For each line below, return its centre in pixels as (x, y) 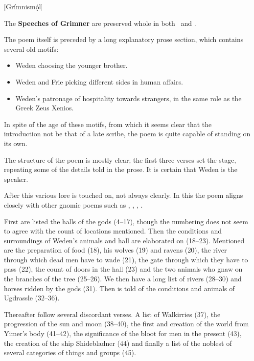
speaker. (16, 179)
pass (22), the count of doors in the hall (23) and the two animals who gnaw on (123, 269)
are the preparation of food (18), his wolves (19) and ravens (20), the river (115, 250)
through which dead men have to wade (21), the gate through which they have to (126, 259)
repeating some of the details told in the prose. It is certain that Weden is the (121, 169)
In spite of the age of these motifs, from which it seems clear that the (108, 124)
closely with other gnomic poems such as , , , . (73, 204)
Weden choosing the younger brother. (71, 65)
